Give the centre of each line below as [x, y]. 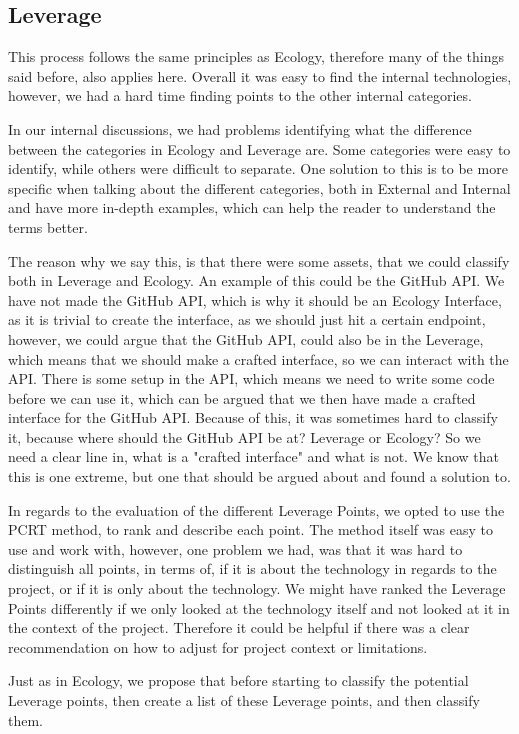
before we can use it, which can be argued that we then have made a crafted [242, 397]
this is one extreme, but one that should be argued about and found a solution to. [259, 476]
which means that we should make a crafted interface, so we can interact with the [258, 358]
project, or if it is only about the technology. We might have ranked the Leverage [257, 588]
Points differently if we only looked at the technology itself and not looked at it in [259, 607]
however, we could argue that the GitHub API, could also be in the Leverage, [246, 338]
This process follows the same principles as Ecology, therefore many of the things [256, 56]
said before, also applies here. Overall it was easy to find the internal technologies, [260, 75]
